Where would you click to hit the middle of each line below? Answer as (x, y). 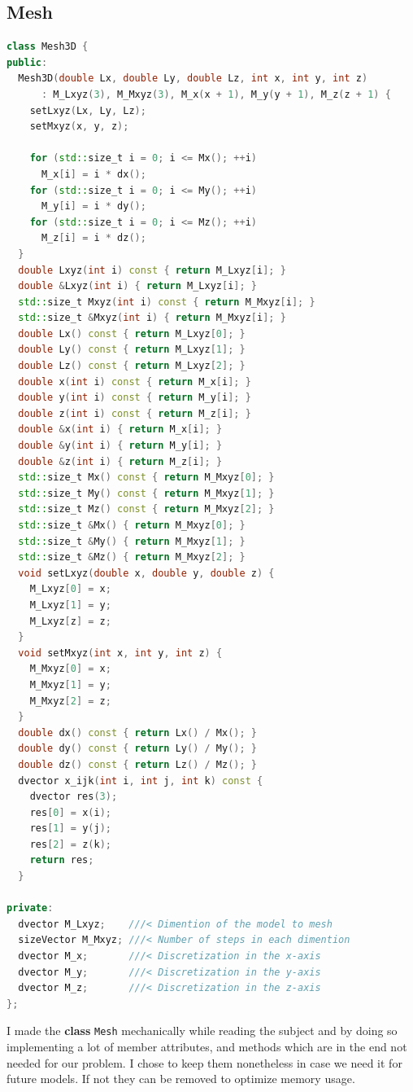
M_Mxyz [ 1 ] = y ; (70, 684)
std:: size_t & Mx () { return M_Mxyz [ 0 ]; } (132, 526)
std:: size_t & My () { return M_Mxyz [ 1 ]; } (132, 541)
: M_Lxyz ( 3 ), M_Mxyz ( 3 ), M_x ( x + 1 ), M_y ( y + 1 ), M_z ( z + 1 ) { (216, 94)
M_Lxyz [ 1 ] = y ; (70, 605)
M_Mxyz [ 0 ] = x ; (70, 669)
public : (27, 62)
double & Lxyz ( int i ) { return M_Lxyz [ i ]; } (138, 286)
